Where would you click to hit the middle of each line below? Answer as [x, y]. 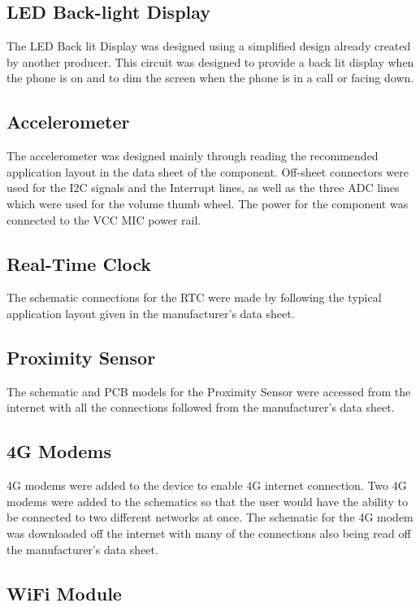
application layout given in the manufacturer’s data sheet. [151, 313]
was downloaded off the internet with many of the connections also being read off [209, 533]
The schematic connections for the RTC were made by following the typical [194, 297]
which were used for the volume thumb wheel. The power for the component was [208, 203]
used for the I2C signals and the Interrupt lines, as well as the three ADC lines [203, 188]
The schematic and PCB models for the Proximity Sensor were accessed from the [209, 391]
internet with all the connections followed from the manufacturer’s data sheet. [201, 407]
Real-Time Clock [79, 263]
